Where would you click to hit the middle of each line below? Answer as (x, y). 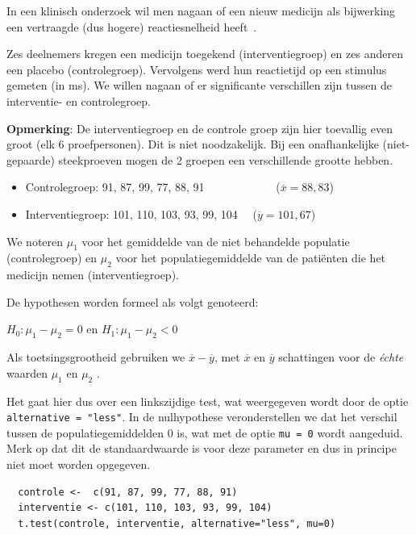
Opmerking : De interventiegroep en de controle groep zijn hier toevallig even (200, 128)
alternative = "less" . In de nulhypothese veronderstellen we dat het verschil (202, 417)
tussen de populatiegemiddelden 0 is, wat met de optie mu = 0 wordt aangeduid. (205, 432)
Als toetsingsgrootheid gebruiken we (96, 357)
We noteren (35, 241)
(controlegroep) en (52, 258)
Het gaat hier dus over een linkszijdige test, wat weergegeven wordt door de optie (208, 401)
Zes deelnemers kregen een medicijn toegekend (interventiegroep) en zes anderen (205, 54)
